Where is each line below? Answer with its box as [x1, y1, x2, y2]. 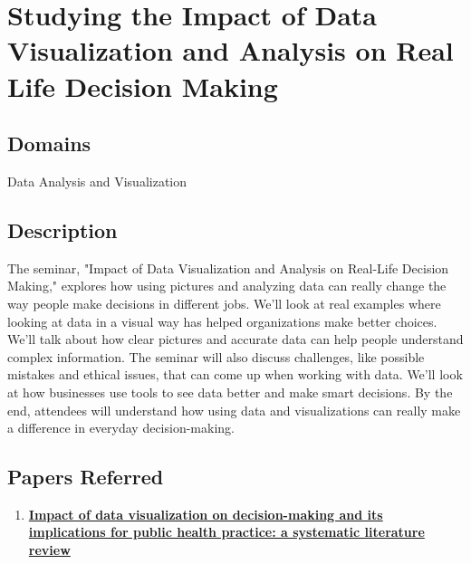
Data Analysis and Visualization [7, 171, 187, 190]
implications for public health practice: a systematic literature [28, 522, 425, 541]
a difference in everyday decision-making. [7, 418, 235, 437]
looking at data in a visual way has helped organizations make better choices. [7, 311, 437, 330]
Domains [7, 129, 91, 158]
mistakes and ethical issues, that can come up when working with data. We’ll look [7, 365, 463, 384]
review [28, 540, 71, 559]
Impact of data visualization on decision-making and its [28, 504, 383, 523]
